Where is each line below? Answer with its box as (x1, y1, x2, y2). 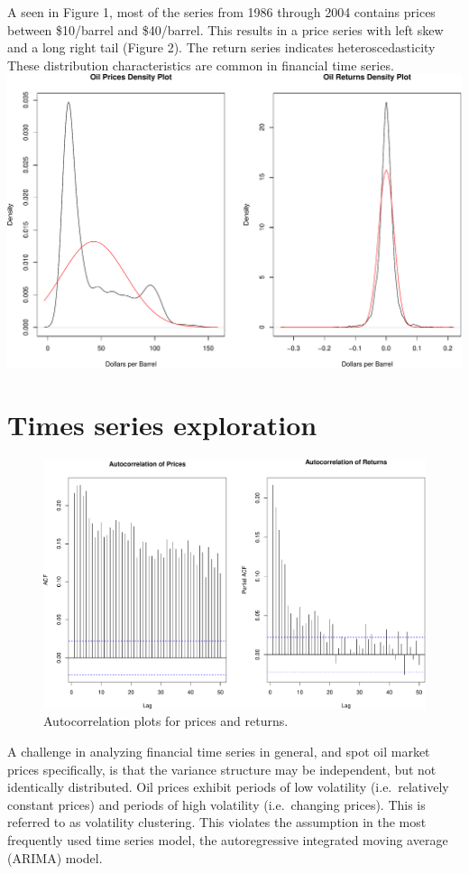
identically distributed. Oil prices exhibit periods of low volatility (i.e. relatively (7, 777, 449, 796)
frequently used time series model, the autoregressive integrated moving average (7, 830, 448, 849)
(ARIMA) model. (7, 848, 103, 867)
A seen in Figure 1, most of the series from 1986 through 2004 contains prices (7, 3, 436, 21)
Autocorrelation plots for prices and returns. (43, 711, 289, 730)
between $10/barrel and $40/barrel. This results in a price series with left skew (7, 20, 444, 39)
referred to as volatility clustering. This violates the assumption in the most (7, 813, 427, 832)
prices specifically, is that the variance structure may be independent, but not (7, 759, 437, 778)
